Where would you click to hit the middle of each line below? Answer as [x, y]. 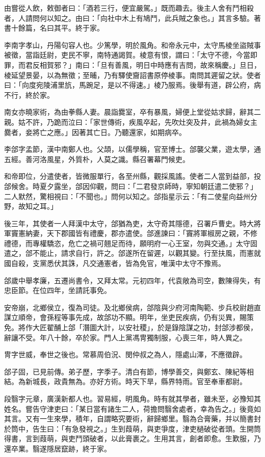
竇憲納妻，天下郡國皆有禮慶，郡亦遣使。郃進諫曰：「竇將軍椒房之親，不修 [134, 233]
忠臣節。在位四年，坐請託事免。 [58, 290]
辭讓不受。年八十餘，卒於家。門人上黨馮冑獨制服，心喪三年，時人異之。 [125, 337]
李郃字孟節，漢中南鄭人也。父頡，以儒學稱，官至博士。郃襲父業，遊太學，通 [132, 149]
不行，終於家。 [29, 95]
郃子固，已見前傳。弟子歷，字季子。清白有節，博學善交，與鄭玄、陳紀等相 [129, 371]
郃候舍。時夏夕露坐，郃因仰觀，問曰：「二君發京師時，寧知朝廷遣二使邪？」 [131, 186]
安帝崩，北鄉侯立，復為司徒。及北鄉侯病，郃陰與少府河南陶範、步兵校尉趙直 [132, 307]
